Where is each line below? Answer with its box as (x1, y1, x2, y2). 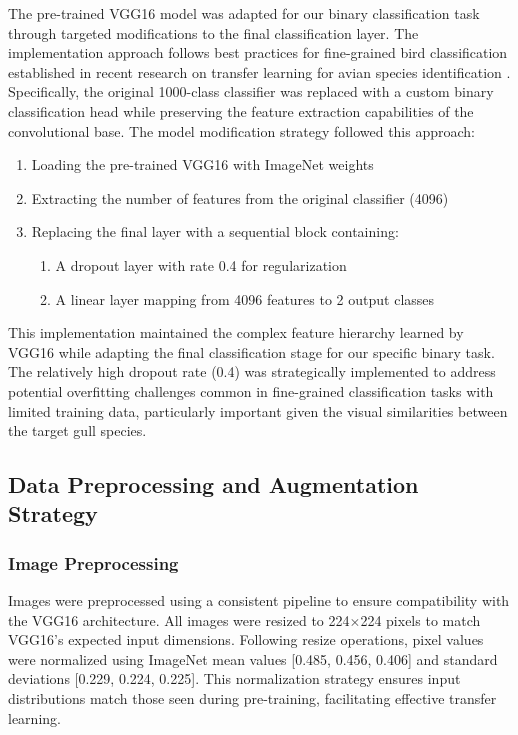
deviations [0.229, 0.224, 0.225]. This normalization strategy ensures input (8, 668, 461, 689)
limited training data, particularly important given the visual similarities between (8, 400, 508, 421)
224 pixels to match (360, 609, 481, 630)
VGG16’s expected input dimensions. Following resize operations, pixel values (8, 629, 484, 650)
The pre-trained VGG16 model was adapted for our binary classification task (8, 3, 480, 23)
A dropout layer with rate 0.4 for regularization (55, 254, 347, 275)
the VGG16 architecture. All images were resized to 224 (8, 609, 350, 630)
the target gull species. (8, 420, 147, 441)
